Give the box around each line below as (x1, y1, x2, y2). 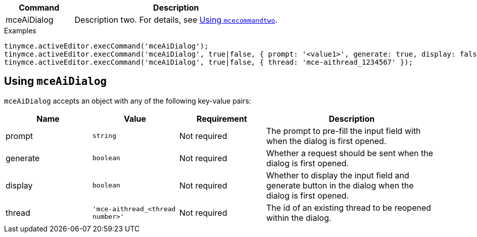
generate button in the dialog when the (266, 180, 414, 191)
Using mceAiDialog (4, 75, 107, 88)
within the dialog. (266, 212, 331, 223)
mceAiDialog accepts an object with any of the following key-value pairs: (4, 96, 251, 105)
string (92, 132, 116, 140)
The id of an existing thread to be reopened (266, 202, 432, 213)
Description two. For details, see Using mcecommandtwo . (74, 15, 278, 25)
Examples (4, 26, 36, 35)
